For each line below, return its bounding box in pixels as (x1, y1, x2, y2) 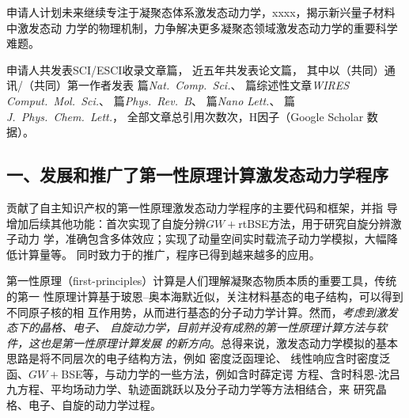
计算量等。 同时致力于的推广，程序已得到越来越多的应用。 (17, 245, 320, 262)
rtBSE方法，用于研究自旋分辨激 (238, 215, 402, 231)
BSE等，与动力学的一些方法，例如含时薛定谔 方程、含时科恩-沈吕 (61, 365, 400, 382)
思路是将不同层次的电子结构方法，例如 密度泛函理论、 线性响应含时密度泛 (6, 350, 391, 367)
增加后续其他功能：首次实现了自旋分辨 (6, 215, 206, 231)
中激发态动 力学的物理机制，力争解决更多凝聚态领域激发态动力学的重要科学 (6, 19, 398, 36)
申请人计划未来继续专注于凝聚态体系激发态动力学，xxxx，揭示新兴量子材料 (6, 4, 396, 20)
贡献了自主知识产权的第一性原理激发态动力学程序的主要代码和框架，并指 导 (6, 199, 398, 215)
